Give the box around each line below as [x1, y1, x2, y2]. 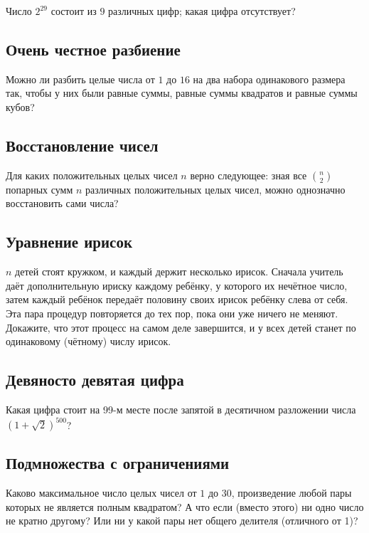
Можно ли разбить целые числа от [6, 71, 155, 86]
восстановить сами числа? [6, 196, 119, 211]
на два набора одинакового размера [193, 71, 346, 86]
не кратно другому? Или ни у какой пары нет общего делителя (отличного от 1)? [6, 513, 358, 528]
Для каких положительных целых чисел [6, 167, 178, 182]
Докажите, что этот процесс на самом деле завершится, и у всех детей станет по [6, 320, 356, 334]
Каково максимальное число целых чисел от [6, 485, 197, 500]
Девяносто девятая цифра [6, 369, 184, 391]
